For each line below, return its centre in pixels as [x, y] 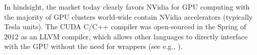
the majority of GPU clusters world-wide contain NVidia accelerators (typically [128, 16]
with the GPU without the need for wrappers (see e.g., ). [94, 46]
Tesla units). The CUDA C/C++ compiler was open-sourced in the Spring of [125, 26]
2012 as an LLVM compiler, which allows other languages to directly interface [126, 36]
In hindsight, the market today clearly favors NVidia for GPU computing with [127, 7]
